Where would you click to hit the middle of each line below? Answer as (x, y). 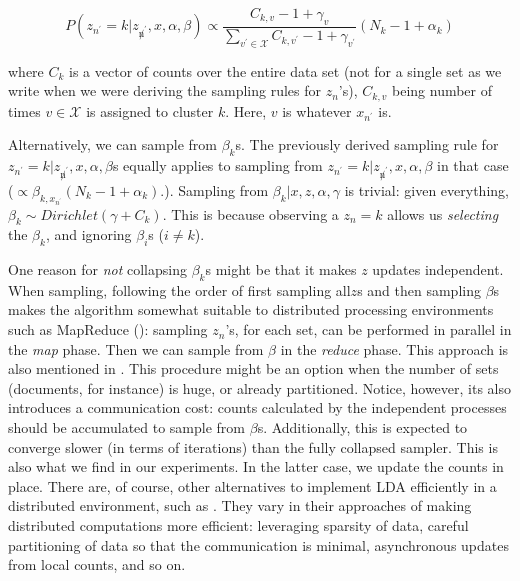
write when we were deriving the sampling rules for (164, 90)
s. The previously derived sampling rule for (367, 144)
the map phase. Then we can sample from (136, 348)
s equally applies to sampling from (217, 165)
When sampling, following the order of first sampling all (179, 289)
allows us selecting (443, 213)
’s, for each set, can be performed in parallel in (368, 329)
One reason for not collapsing (97, 269)
